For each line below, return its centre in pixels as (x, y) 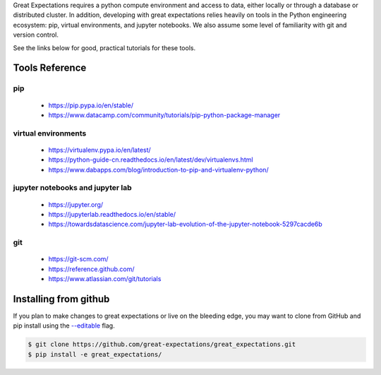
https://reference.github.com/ (91, 269)
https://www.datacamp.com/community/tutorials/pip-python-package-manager (164, 115)
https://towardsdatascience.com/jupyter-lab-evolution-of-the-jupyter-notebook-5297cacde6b (185, 224)
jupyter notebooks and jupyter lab (72, 188)
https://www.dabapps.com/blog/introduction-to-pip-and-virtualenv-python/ (158, 169)
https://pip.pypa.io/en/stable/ (91, 105)
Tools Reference (50, 68)
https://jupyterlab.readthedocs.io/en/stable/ (112, 214)
